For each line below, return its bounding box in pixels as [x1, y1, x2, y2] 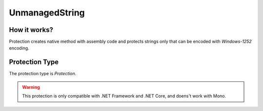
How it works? [9, 26, 54, 34]
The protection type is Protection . [9, 71, 76, 77]
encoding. [9, 45, 29, 51]
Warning [22, 84, 40, 90]
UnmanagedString [9, 7, 85, 18]
